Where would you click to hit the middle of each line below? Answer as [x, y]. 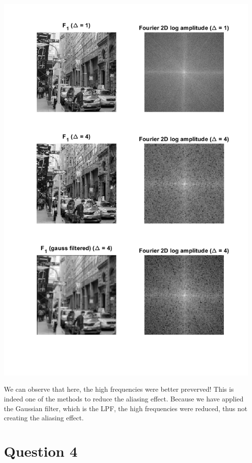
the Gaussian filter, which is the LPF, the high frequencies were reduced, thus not [126, 408]
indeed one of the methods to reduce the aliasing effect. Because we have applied [124, 399]
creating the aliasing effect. [44, 418]
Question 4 [41, 451]
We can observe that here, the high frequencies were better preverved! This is [119, 389]
